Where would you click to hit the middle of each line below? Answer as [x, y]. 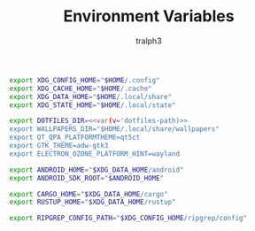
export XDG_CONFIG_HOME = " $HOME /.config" [85, 80]
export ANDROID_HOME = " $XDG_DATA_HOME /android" [97, 170]
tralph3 [149, 41]
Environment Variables [149, 16]
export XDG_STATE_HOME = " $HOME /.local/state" [93, 105]
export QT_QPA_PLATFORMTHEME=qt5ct [75, 138]
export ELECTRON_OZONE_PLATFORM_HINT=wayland [94, 154]
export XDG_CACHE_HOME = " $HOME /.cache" [81, 89]
